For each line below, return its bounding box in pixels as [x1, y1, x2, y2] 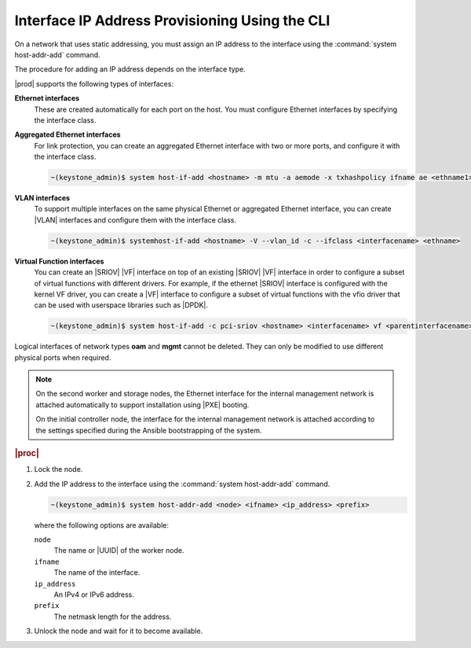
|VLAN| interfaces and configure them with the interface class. [34, 215, 237, 224]
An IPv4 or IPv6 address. [53, 590, 135, 599]
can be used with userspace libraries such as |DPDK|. [34, 300, 208, 310]
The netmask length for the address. [53, 612, 172, 621]
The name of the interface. [53, 568, 141, 577]
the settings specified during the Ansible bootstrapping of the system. [35, 425, 262, 435]
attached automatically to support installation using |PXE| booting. [35, 399, 250, 409]
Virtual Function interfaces [14, 256, 104, 266]
